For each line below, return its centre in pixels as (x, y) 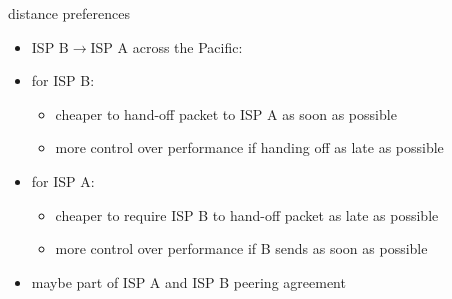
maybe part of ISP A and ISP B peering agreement (188, 281)
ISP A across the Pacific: (166, 46)
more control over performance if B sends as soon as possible (241, 248)
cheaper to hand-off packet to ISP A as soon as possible (226, 113)
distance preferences (69, 13)
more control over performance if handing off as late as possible (249, 147)
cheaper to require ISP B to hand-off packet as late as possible (247, 214)
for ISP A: (63, 180)
